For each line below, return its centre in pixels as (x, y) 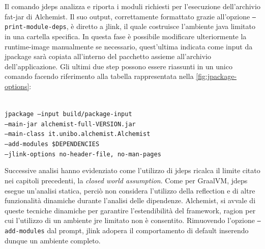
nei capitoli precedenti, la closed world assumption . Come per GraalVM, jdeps (126, 180)
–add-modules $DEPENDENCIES (52, 144)
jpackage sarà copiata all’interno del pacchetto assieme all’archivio (108, 56)
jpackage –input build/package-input (68, 114)
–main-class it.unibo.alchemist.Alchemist (78, 134)
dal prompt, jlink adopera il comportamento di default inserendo (148, 230)
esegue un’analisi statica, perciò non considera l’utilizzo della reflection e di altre (130, 190)
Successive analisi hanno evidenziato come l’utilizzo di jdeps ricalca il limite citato (132, 170)
